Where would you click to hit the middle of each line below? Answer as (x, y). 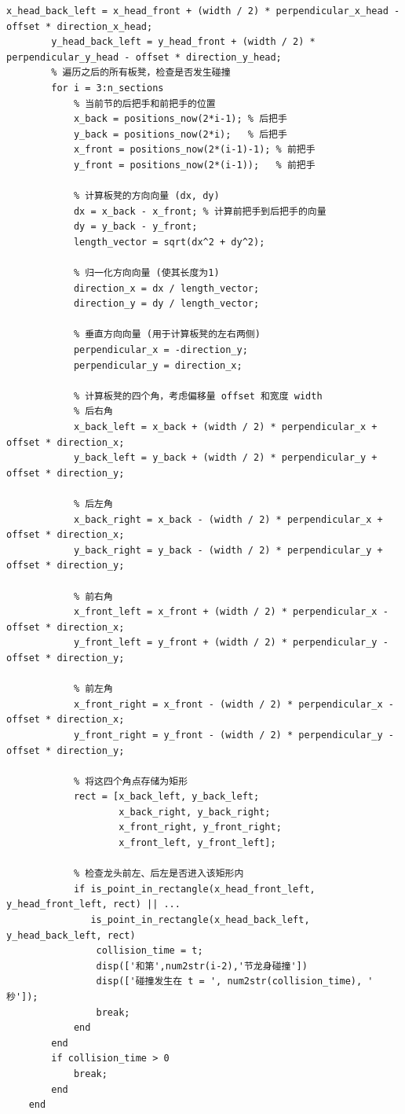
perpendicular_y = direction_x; (158, 365)
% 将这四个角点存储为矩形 (131, 781)
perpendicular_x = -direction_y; (161, 350)
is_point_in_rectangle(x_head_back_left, (200, 920)
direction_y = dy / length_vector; (166, 304)
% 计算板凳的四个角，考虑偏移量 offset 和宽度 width (198, 396)
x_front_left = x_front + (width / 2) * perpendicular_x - (231, 612)
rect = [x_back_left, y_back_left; (166, 797)
